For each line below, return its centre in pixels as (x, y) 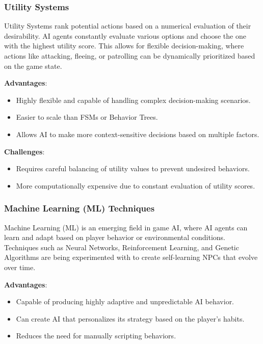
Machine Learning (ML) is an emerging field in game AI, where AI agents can (126, 227)
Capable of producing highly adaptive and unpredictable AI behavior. (125, 301)
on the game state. (33, 65)
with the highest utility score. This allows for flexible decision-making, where (124, 46)
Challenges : (24, 151)
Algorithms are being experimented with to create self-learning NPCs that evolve (131, 257)
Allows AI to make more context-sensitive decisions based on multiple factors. (138, 134)
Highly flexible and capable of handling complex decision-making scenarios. (133, 100)
